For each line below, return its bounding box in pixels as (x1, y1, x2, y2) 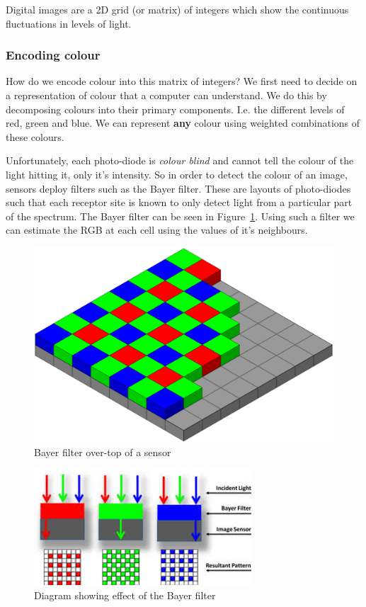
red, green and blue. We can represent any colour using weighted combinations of (6, 115, 360, 130)
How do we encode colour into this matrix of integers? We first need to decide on (6, 74, 358, 89)
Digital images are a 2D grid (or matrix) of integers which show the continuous (6, 2, 349, 16)
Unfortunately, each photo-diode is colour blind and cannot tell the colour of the (6, 153, 354, 168)
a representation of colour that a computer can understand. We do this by (6, 88, 327, 102)
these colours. (6, 129, 64, 144)
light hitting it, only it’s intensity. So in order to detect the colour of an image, (6, 166, 348, 181)
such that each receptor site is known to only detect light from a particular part (6, 195, 353, 210)
